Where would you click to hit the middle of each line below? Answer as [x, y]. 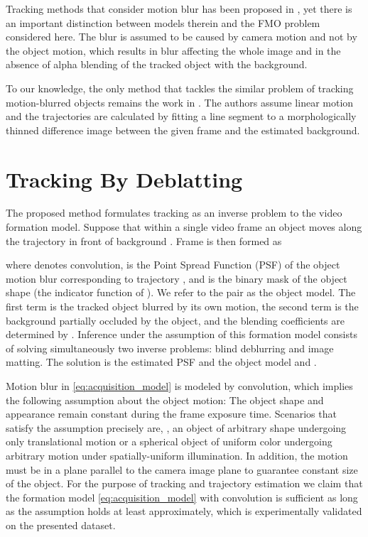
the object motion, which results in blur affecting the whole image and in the [173, 50]
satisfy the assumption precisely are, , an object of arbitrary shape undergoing [176, 427]
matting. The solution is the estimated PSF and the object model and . [161, 362]
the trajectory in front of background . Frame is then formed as [144, 240]
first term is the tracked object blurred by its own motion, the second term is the [182, 307]
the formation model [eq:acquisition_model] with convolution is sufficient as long [182, 497]
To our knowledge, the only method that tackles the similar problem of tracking [180, 88]
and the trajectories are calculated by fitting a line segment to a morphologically [181, 116]
